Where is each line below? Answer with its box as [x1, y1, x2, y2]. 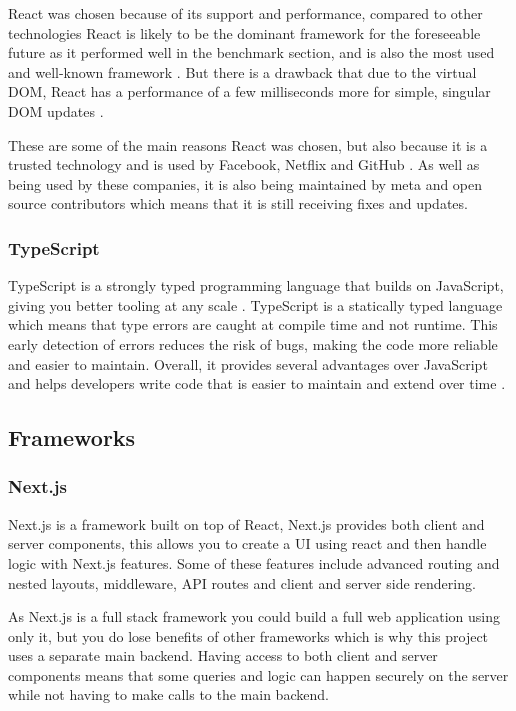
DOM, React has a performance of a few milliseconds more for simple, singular [8, 81, 491, 102]
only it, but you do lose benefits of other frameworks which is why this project [8, 625, 489, 646]
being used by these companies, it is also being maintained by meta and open [8, 173, 483, 194]
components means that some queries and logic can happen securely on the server [8, 664, 509, 685]
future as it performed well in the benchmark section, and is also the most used [8, 42, 495, 63]
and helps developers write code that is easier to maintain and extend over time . [8, 373, 506, 394]
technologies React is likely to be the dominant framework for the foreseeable [8, 22, 481, 43]
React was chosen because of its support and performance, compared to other [8, 3, 483, 23]
